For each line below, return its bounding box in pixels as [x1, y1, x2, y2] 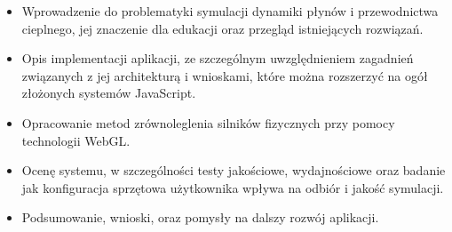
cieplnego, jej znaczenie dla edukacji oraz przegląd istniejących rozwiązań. [21, 19, 424, 37]
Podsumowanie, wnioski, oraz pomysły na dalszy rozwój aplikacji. [21, 208, 379, 227]
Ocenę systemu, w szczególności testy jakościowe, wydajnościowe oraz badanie [21, 161, 446, 180]
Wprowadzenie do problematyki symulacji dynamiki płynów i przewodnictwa [21, 2, 439, 20]
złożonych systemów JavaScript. [21, 84, 196, 102]
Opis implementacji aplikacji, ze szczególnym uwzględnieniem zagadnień [21, 49, 414, 68]
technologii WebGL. [21, 131, 131, 149]
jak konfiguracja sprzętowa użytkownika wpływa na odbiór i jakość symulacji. [21, 178, 444, 196]
